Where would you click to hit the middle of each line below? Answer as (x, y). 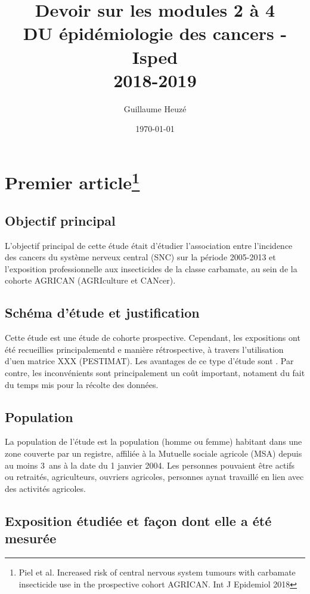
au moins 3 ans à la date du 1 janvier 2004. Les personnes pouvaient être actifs (150, 465)
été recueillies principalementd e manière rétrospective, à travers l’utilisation (144, 349)
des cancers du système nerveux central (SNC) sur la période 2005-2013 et (140, 257)
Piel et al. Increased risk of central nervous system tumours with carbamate (157, 572)
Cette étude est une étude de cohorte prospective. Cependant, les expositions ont (153, 338)
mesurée (31, 538)
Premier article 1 (72, 181)
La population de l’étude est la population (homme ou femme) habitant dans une (154, 441)
